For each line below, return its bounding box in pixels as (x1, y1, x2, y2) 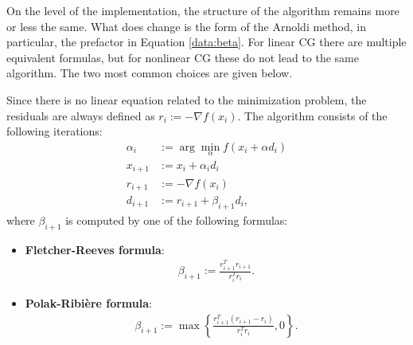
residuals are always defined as (6, 107, 155, 123)
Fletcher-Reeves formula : (25, 241, 165, 257)
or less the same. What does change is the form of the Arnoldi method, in (6, 18, 366, 34)
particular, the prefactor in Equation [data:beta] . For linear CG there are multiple (6, 33, 407, 50)
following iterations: (6, 123, 103, 139)
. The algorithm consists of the (237, 107, 388, 123)
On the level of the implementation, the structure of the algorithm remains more (6, 2, 399, 18)
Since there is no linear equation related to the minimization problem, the (6, 91, 367, 108)
